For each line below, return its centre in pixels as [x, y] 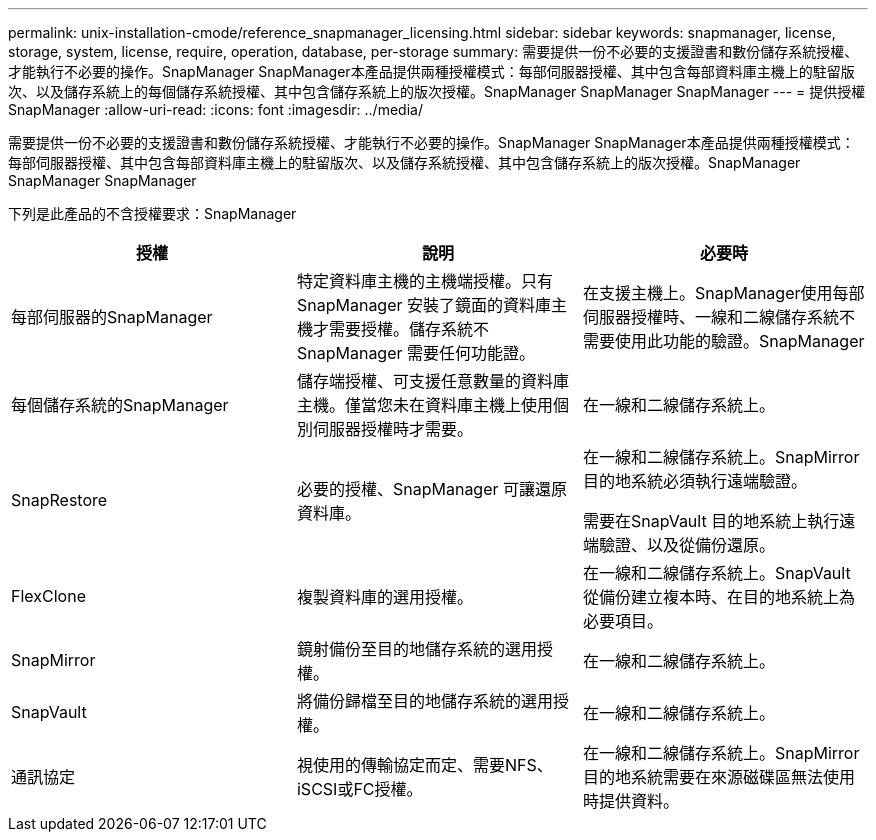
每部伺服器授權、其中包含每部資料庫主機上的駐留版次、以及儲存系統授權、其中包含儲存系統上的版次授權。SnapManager [404, 162]
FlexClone [48, 596]
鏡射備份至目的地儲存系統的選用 [416, 649]
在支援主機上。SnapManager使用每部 [723, 293]
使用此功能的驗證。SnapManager [739, 341]
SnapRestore [59, 500]
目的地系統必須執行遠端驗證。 [694, 481]
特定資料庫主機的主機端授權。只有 [424, 281]
